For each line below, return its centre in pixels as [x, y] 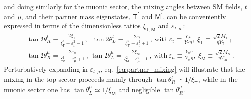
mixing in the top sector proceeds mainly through [78, 79]
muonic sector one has [37, 89]
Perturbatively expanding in [46, 69]
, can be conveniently [194, 16]
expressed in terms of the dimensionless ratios [72, 26]
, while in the [218, 79]
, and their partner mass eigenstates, [76, 16]
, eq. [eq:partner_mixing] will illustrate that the [173, 69]
